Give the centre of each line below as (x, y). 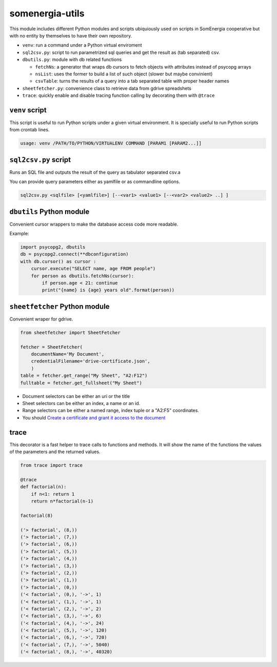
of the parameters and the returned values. (55, 452)
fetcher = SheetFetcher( (52, 347)
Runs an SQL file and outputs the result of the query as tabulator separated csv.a (95, 172)
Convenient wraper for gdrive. (41, 319)
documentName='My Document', (68, 354)
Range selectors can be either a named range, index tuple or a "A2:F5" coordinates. (111, 411)
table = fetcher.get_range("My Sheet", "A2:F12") (84, 376)
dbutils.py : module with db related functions (72, 59)
